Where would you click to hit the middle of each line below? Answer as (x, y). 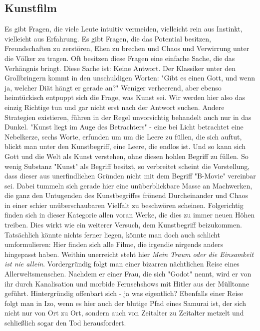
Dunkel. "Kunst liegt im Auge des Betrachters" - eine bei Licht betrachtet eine (124, 127)
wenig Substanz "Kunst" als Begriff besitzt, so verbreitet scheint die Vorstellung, (127, 166)
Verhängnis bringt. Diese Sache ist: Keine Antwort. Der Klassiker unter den (120, 68)
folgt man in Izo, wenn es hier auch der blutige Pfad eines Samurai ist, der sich (126, 303)
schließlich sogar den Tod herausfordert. (65, 323)
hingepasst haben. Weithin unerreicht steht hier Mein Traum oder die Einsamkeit (129, 254)
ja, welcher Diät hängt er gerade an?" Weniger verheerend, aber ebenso (113, 87)
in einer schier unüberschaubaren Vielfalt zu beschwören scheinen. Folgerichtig (124, 205)
